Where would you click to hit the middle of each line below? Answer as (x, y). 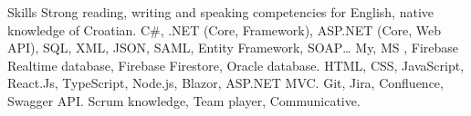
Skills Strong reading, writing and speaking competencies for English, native (221, 12)
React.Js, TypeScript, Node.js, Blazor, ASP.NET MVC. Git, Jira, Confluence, (225, 83)
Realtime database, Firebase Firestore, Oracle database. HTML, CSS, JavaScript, (236, 65)
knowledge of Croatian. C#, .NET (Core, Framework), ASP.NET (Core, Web (225, 29)
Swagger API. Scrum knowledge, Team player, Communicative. (184, 100)
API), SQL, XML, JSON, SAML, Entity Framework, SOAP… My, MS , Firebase (233, 48)
